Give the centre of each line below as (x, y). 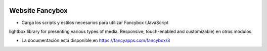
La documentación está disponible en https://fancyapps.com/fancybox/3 (96, 40)
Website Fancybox (38, 11)
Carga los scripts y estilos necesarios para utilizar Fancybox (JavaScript (95, 23)
